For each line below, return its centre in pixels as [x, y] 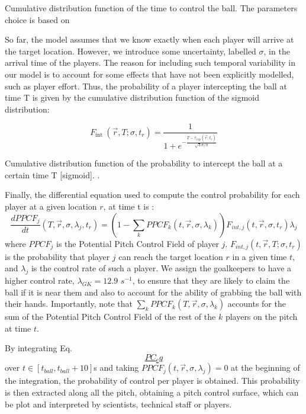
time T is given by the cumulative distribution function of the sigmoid [132, 97]
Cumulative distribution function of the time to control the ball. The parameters [151, 8]
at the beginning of [265, 368]
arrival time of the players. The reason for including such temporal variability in [150, 62]
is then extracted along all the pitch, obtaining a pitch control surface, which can [152, 392]
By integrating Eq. [39, 348]
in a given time [260, 256]
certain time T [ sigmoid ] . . [52, 174]
